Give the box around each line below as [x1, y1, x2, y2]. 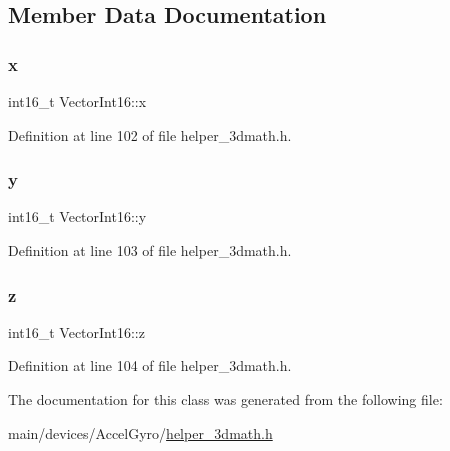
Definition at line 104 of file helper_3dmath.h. [8, 355, 292, 376]
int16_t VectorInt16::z [8, 321, 145, 342]
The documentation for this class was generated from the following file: [8, 389, 443, 409]
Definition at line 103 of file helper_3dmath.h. [8, 240, 292, 260]
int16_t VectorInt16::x [8, 91, 147, 111]
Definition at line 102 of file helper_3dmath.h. [8, 124, 292, 145]
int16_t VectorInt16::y [8, 206, 147, 227]
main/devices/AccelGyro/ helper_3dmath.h [8, 422, 273, 443]
